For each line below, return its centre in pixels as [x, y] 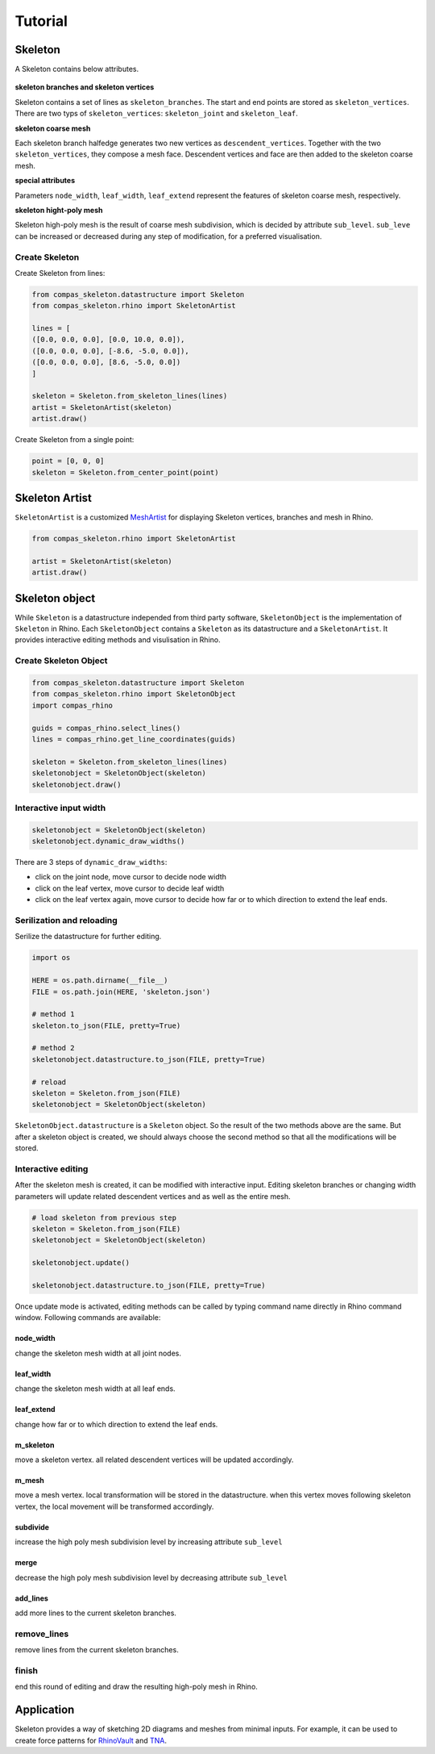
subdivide [32, 1527]
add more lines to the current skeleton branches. [96, 1613]
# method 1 [53, 1014]
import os [51, 958]
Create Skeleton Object [61, 661]
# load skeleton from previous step [104, 1217]
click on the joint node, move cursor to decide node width [131, 877]
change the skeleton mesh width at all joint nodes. [98, 1353]
